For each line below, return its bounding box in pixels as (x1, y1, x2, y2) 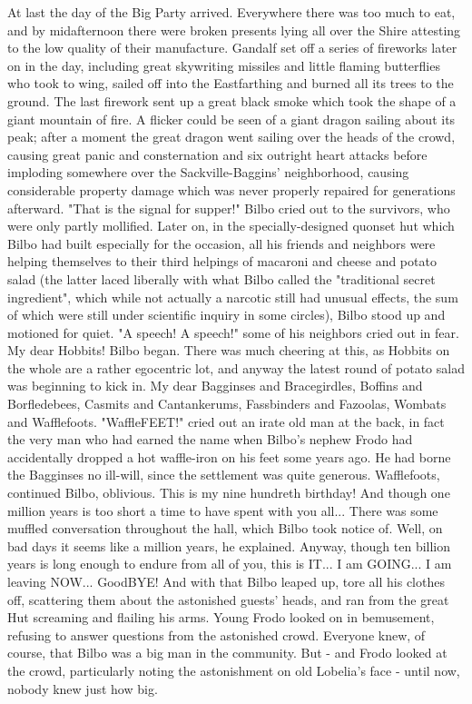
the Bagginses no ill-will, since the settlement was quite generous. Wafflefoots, (7, 465, 440, 484)
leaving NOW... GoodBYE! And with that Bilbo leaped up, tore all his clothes (7, 572, 445, 590)
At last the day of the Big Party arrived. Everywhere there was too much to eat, (7, 3, 456, 21)
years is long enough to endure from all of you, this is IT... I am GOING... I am (7, 554, 452, 573)
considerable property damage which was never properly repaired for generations (7, 180, 456, 199)
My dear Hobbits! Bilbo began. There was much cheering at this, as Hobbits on (7, 341, 450, 360)
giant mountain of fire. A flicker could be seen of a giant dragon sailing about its (7, 109, 456, 128)
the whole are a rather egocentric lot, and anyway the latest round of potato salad (7, 358, 465, 377)
